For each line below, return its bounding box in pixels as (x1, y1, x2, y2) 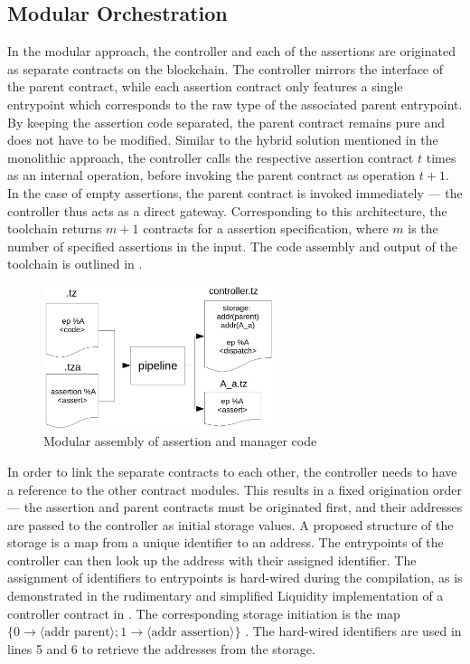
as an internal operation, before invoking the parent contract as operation (7, 166, 416, 185)
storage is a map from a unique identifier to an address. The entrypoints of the (7, 533, 444, 552)
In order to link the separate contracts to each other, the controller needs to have (7, 461, 457, 480)
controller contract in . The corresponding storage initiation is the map (7, 603, 400, 622)
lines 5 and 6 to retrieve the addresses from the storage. (7, 639, 315, 658)
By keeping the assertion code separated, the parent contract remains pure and (7, 112, 446, 131)
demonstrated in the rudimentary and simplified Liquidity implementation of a (7, 586, 444, 605)
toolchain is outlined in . (7, 254, 143, 273)
